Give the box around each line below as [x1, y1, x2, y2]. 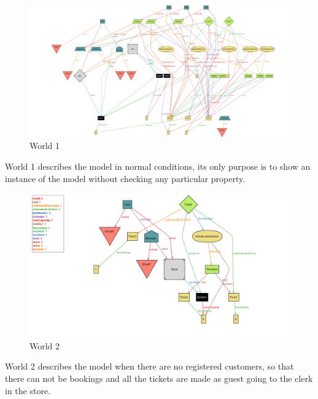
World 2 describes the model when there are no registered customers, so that [5, 360, 294, 373]
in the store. [5, 384, 51, 397]
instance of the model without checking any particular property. [5, 172, 246, 184]
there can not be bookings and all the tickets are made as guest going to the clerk [5, 372, 313, 385]
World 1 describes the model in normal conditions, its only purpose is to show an [5, 159, 311, 172]
